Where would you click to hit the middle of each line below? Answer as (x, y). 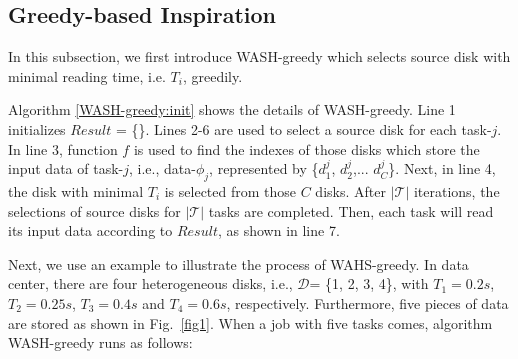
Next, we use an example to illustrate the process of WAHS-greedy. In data (238, 263)
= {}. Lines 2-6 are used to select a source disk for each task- (303, 128)
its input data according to (90, 230)
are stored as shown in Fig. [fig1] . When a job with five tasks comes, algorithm (250, 322)
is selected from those (230, 190)
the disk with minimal (76, 190)
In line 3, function (63, 148)
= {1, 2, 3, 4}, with (369, 283)
